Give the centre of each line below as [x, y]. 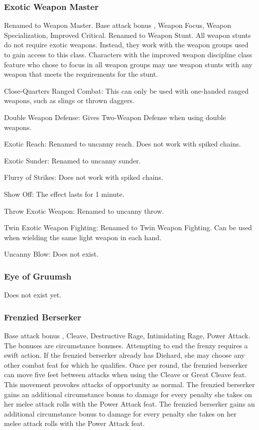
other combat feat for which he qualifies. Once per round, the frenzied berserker [126, 364]
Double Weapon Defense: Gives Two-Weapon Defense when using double [115, 117]
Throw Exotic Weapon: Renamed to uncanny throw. [84, 211]
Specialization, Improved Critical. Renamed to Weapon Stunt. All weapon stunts [128, 35]
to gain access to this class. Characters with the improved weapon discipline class [128, 54]
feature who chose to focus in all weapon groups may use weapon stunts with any [128, 64]
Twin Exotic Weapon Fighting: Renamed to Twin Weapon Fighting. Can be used [128, 227]
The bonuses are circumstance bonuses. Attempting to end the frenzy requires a [126, 345]
